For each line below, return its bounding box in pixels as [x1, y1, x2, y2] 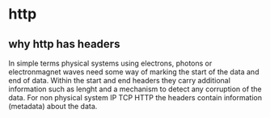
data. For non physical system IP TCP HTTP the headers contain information [8, 93, 263, 102]
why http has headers [8, 37, 120, 51]
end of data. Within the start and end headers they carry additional [8, 76, 230, 85]
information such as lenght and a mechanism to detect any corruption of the [8, 84, 263, 94]
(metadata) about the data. [8, 102, 98, 111]
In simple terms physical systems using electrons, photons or [8, 58, 213, 68]
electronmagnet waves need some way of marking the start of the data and [8, 67, 259, 77]
